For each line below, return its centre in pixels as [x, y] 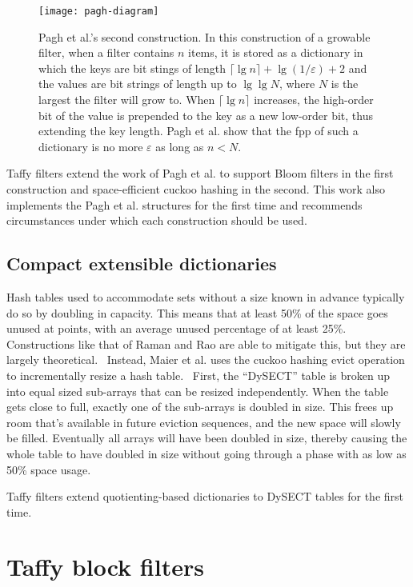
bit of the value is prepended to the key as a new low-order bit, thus [206, 115]
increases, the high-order [314, 100]
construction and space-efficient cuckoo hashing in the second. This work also [196, 189]
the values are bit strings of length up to [138, 84]
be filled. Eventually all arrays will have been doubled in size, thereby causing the [207, 438]
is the [345, 84]
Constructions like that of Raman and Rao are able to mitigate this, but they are [206, 343]
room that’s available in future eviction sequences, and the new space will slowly [204, 422]
